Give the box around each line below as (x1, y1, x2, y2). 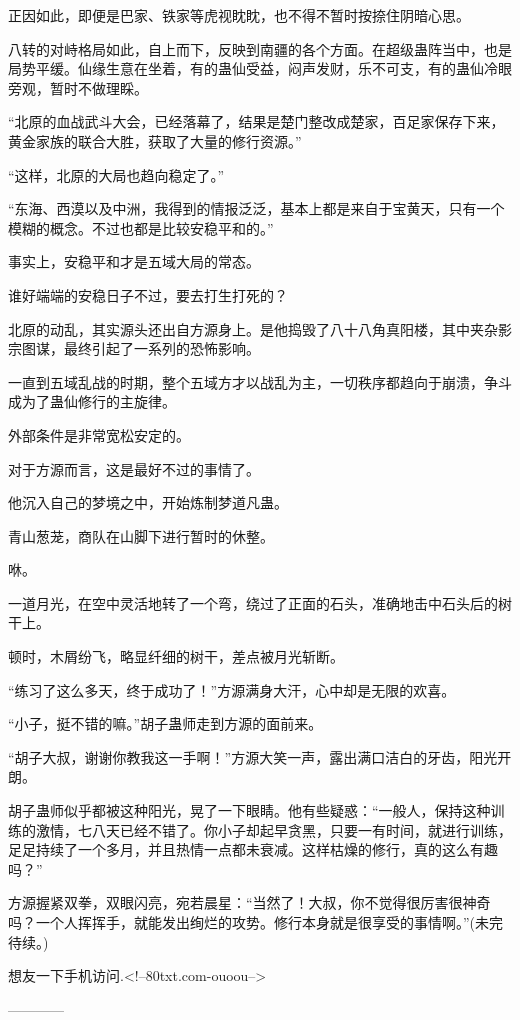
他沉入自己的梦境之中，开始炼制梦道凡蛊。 (8, 492, 288, 513)
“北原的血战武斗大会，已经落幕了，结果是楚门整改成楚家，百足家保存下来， (8, 111, 505, 132)
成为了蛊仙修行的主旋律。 (8, 391, 176, 412)
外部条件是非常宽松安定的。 (8, 424, 190, 445)
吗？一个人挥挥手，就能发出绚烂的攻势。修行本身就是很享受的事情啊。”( (8, 912, 476, 932)
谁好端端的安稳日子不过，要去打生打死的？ (8, 284, 288, 305)
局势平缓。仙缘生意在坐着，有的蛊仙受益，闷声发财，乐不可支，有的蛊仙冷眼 (8, 58, 512, 79)
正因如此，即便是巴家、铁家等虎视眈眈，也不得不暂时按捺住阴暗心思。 (8, 5, 470, 25)
